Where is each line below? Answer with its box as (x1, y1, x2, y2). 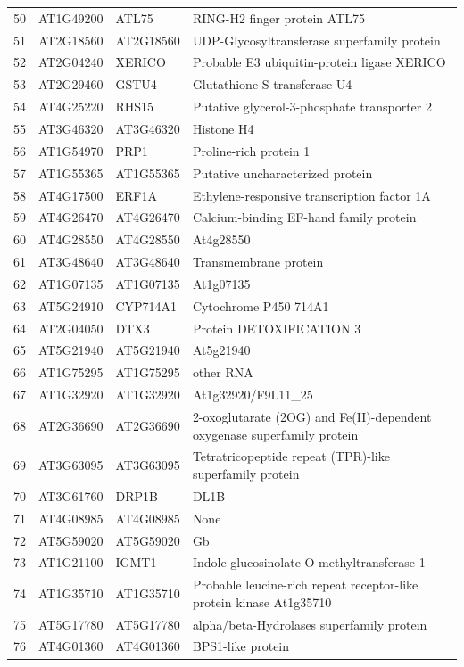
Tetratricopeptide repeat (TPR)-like (192, 447, 390, 465)
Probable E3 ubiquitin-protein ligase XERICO (192, 53, 446, 71)
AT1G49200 (38, 8, 104, 27)
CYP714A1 (115, 296, 178, 315)
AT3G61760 (38, 486, 104, 505)
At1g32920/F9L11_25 (192, 385, 313, 404)
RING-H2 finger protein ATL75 (192, 8, 365, 27)
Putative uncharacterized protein (192, 163, 373, 182)
